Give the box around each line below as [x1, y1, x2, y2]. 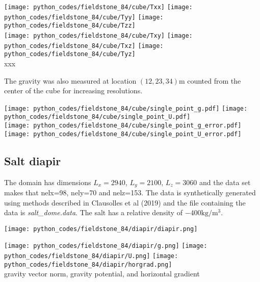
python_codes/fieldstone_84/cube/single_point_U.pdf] [4, 113, 191, 121]
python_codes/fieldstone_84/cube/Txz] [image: [4, 42, 164, 49]
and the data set [199, 176, 251, 187]
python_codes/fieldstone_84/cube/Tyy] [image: [4, 13, 164, 21]
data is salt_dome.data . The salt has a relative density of [4, 207, 183, 218]
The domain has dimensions [4, 176, 91, 187]
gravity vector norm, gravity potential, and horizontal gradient [4, 268, 200, 279]
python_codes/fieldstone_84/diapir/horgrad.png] [4, 261, 172, 268]
